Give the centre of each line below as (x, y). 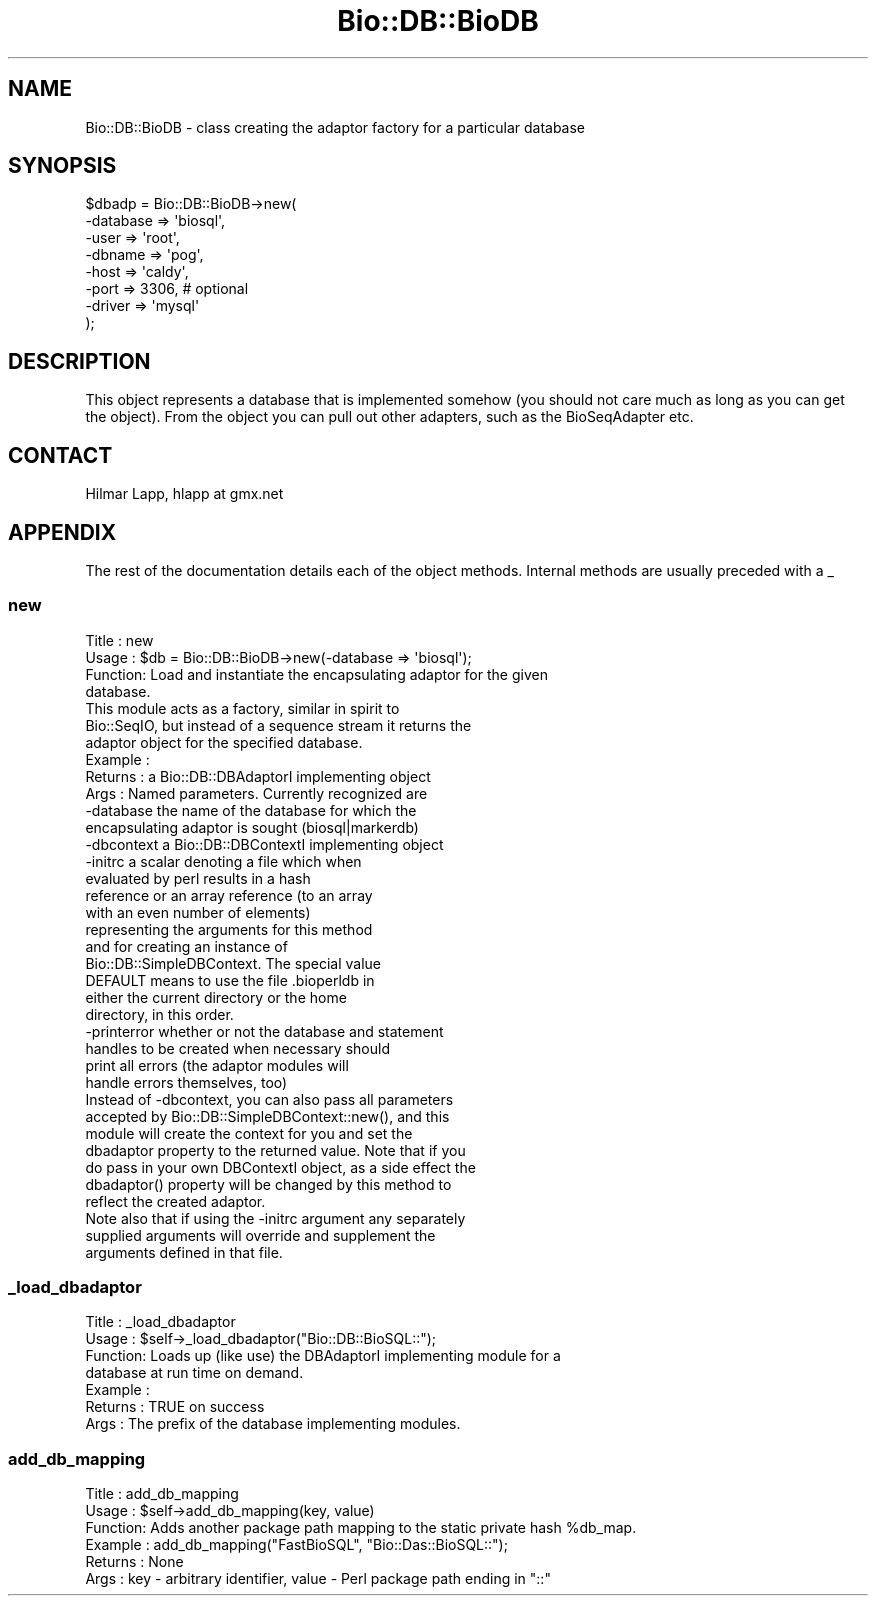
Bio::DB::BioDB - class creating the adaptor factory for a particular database (335, 127)
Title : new (119, 640)
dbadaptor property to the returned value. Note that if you (275, 1150)
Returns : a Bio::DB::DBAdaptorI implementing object (258, 776)
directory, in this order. (159, 1014)
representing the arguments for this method (229, 929)
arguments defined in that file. (184, 1252)
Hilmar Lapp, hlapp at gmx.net (184, 494)
